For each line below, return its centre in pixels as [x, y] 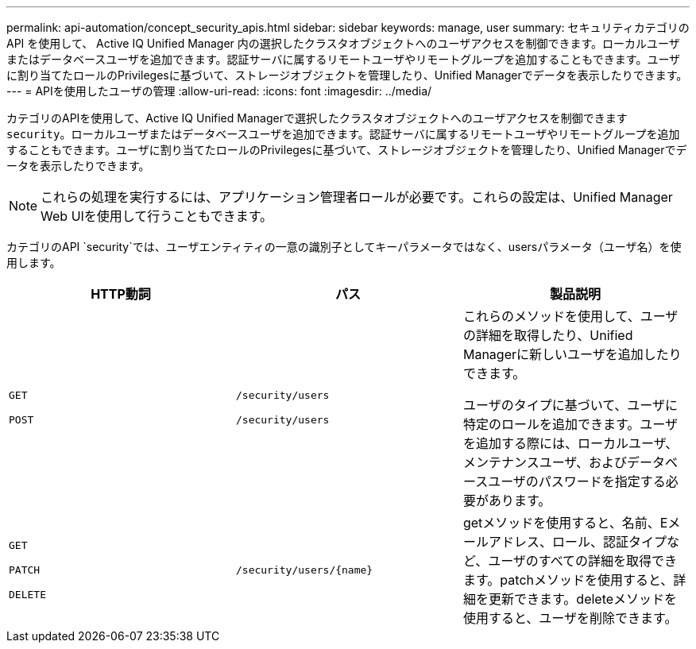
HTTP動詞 [121, 294]
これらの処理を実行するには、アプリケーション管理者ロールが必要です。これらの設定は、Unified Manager [357, 197]
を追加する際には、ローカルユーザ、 [570, 443]
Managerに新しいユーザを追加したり [572, 354]
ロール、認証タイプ [609, 542]
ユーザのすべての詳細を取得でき [583, 561]
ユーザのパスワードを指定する [577, 481]
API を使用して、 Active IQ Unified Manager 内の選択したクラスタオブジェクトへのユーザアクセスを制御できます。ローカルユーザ [343, 43]
